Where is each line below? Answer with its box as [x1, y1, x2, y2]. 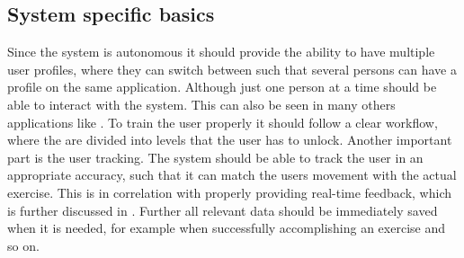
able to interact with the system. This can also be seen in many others [7, 94, 396, 113]
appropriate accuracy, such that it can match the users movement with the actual [7, 165, 457, 184]
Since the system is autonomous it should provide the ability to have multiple [7, 42, 435, 61]
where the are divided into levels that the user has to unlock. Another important [7, 130, 452, 149]
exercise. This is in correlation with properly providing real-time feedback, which [7, 182, 452, 201]
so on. [7, 236, 40, 254]
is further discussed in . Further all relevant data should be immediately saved [7, 200, 438, 219]
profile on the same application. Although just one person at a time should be [7, 77, 437, 96]
